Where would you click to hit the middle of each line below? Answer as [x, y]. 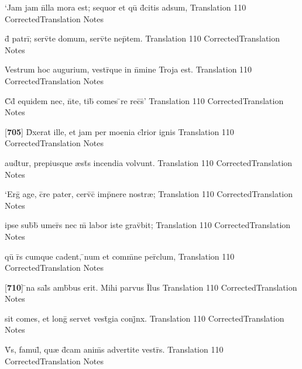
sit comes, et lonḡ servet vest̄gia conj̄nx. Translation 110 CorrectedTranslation [145, 318]
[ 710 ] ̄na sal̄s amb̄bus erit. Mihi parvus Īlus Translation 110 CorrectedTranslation [151, 287]
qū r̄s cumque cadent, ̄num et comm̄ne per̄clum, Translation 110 [120, 256]
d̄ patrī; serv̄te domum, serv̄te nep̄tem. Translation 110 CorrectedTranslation [143, 38]
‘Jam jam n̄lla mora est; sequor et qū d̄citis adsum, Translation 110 [126, 7]
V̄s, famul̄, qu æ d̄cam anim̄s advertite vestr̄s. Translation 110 [114, 349]
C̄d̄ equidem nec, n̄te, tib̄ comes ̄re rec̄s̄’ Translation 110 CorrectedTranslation [144, 100]
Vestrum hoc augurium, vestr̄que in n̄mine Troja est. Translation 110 [128, 69]
